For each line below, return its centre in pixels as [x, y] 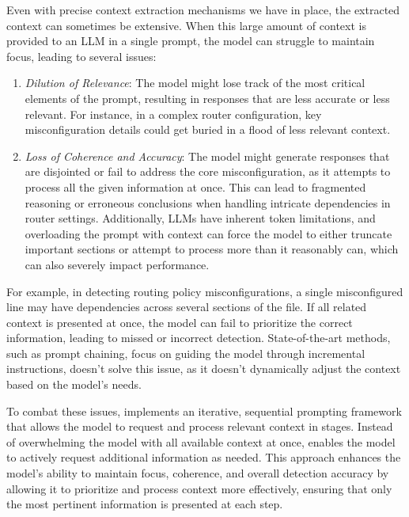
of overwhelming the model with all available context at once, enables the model [201, 441]
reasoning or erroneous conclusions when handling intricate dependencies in [208, 202]
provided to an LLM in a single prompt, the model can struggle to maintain [191, 41]
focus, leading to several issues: [81, 56]
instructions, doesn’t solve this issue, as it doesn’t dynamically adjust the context [204, 369]
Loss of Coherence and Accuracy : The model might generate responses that [207, 156]
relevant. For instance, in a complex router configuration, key [173, 114]
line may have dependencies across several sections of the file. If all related [187, 307]
